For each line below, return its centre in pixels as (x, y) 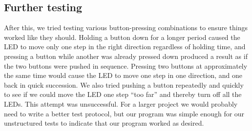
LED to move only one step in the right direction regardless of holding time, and (125, 47)
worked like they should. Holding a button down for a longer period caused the (122, 37)
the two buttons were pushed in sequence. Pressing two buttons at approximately (126, 65)
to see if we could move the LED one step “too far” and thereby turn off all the (123, 94)
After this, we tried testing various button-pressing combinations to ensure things (126, 28)
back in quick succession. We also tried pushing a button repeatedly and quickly (124, 84)
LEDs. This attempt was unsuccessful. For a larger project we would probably (121, 103)
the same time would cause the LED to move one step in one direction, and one (123, 75)
